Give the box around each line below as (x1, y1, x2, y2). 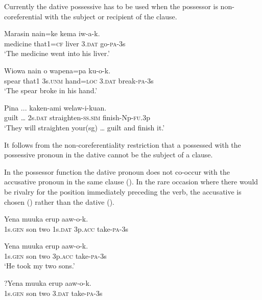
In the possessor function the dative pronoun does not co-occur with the (4, 166, 230, 177)
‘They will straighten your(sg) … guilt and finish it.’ (4, 122, 165, 132)
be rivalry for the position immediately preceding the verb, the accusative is (4, 186, 242, 197)
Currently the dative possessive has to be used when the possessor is (4, 1, 218, 11)
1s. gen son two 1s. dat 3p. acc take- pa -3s (4, 223, 128, 234)
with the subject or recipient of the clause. (44, 11, 177, 21)
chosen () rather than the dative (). (4, 196, 114, 207)
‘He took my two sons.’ (4, 260, 75, 271)
